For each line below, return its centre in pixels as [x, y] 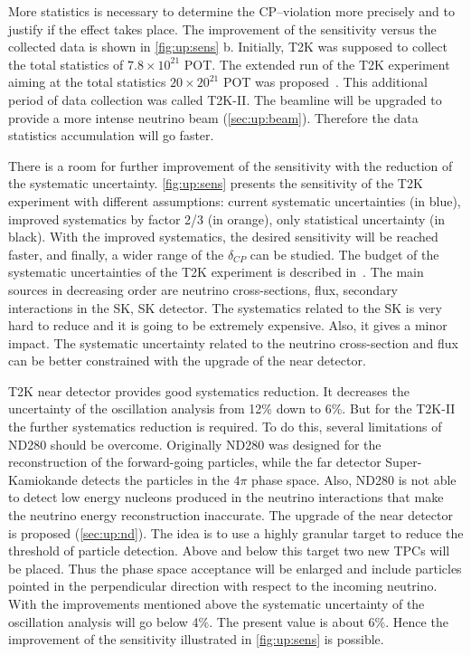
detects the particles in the [155, 479]
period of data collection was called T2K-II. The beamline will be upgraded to [225, 99]
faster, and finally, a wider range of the [116, 254]
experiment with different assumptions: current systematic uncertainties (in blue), [235, 200]
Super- [404, 462]
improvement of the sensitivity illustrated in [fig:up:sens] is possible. [196, 639]
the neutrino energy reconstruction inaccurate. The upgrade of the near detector [231, 515]
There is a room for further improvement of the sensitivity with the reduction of [231, 165]
